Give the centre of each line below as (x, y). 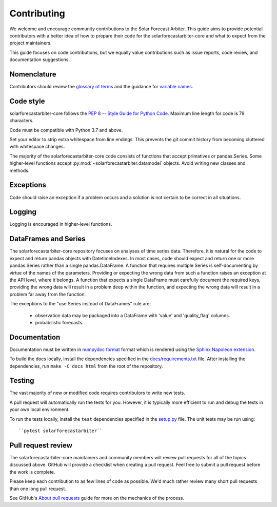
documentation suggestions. (40, 60)
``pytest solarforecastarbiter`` (61, 431)
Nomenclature (33, 74)
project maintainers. (31, 43)
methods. (19, 170)
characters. (22, 121)
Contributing (37, 13)
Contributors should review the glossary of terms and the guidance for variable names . (101, 87)
